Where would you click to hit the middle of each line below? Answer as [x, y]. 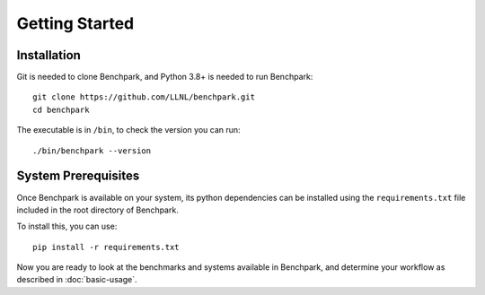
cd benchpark [61, 109]
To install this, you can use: [67, 226]
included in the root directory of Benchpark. [97, 210]
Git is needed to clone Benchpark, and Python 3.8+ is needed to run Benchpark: [165, 77]
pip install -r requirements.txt [106, 247]
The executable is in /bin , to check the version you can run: [129, 130]
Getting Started [75, 23]
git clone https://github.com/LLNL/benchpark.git [144, 97]
